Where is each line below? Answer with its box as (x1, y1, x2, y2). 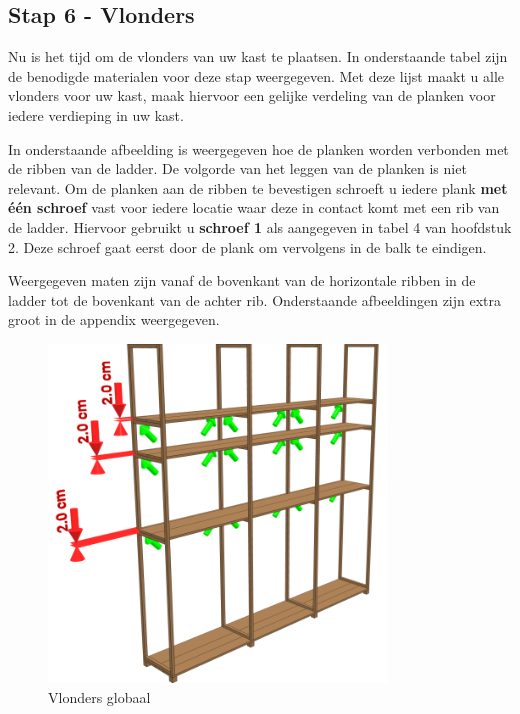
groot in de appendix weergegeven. (8, 309, 220, 330)
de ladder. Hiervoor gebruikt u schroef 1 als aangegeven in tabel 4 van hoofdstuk (8, 216, 512, 237)
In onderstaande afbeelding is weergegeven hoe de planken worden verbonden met (8, 138, 509, 159)
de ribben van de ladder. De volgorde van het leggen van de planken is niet (8, 158, 467, 179)
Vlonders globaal (48, 686, 151, 707)
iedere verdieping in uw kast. (8, 104, 184, 125)
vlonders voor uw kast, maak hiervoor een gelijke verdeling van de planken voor (8, 85, 496, 106)
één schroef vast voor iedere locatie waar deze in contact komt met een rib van (8, 197, 500, 218)
